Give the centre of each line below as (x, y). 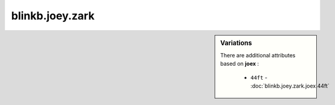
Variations (236, 43)
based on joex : (240, 64)
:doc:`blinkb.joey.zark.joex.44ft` (290, 86)
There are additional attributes (258, 55)
